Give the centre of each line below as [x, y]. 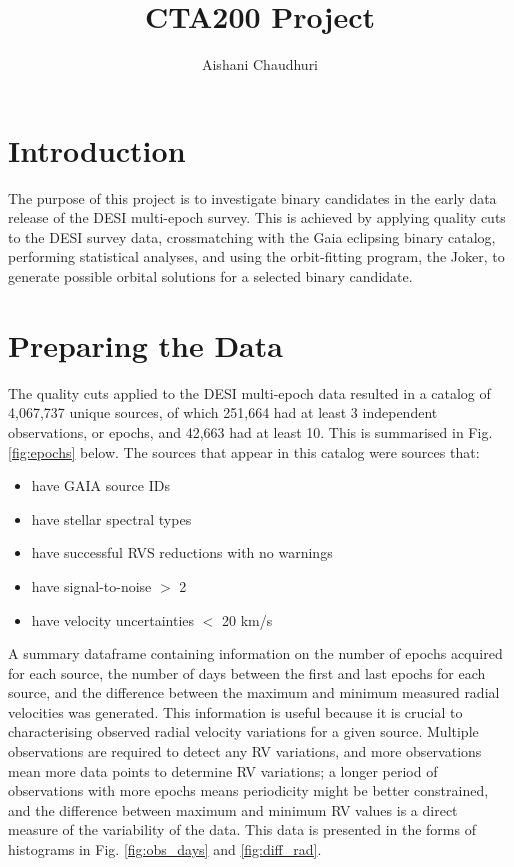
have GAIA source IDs [100, 485]
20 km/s [247, 619]
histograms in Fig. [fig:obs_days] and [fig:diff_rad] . [165, 849]
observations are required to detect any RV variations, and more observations [245, 751]
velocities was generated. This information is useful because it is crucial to [235, 711]
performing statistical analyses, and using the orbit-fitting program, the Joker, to [256, 256]
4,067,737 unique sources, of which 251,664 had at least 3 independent [223, 412]
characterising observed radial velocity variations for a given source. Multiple [243, 731]
